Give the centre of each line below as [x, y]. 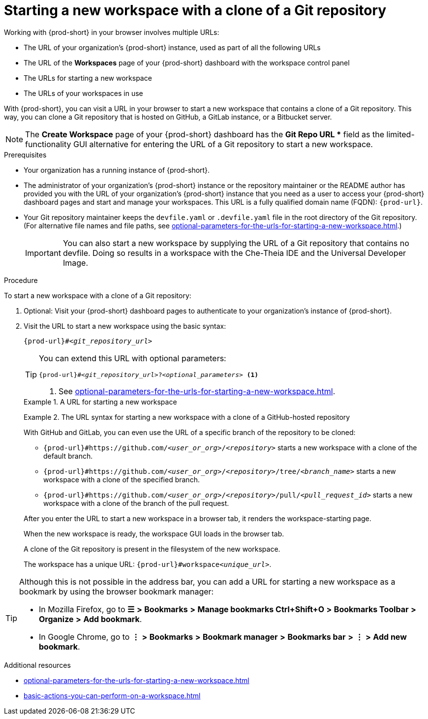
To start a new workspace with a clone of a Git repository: [98, 295]
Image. [76, 263]
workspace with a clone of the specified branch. [122, 479]
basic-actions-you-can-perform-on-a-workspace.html [112, 695]
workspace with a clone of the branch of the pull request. [136, 503]
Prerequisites [25, 155]
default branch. [68, 456]
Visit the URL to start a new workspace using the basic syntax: [125, 326]
